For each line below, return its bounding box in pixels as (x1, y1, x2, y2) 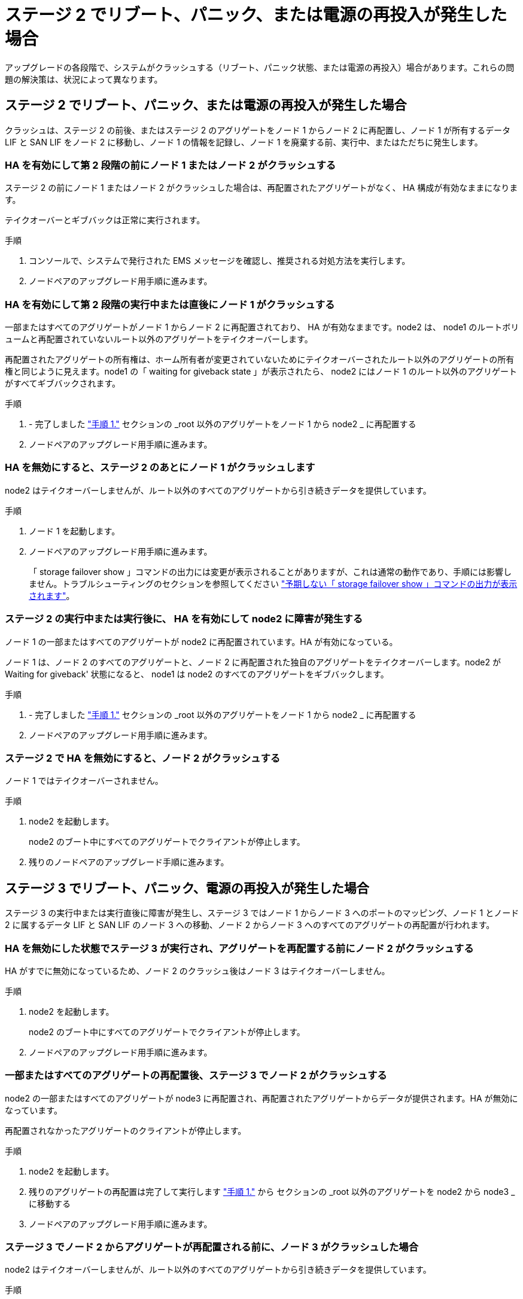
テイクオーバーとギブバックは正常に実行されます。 (5, 215, 205, 226)
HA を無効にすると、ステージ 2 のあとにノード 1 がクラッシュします (5, 461, 315, 474)
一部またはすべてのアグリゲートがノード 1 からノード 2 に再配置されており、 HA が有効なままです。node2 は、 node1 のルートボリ (5, 322, 519, 333)
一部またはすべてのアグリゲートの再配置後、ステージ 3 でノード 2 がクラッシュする (5, 1069, 387, 1082)
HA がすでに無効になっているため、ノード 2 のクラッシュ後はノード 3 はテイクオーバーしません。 (5, 965, 390, 976)
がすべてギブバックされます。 (5, 378, 121, 389)
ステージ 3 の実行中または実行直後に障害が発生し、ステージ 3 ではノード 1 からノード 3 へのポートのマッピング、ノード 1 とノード (5, 908, 519, 918)
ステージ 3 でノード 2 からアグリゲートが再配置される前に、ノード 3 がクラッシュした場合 (5, 1241, 419, 1254)
